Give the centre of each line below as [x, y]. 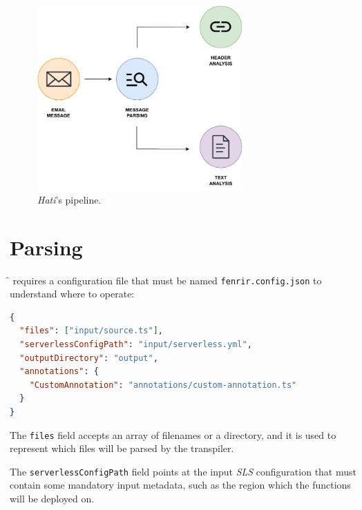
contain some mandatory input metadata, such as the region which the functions [180, 485]
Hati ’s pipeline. [69, 199]
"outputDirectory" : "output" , [89, 358]
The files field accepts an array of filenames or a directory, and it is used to [173, 434]
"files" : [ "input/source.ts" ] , [92, 331]
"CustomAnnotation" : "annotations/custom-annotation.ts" [163, 385]
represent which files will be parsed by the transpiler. [122, 448]
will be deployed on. [52, 498]
